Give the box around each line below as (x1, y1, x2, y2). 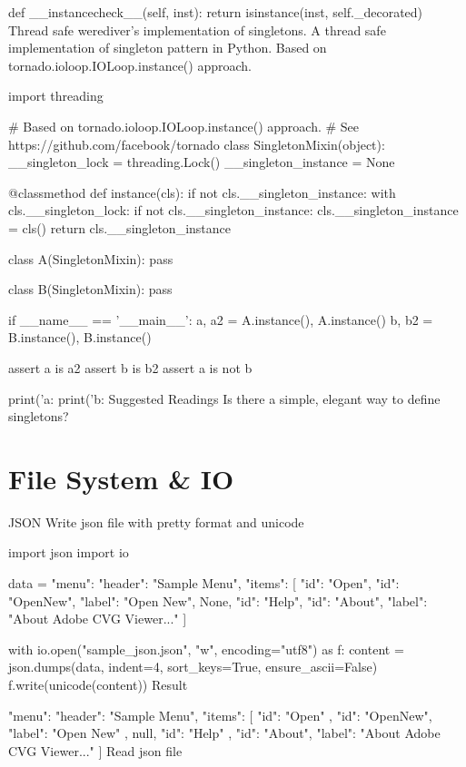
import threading (8, 86, 104, 105)
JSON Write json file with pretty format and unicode (8, 512, 304, 531)
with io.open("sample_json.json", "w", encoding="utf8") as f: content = (8, 639, 404, 658)
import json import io (8, 543, 129, 562)
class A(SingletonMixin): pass (8, 249, 174, 268)
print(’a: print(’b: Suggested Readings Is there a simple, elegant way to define (8, 388, 441, 408)
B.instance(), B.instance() (8, 328, 152, 347)
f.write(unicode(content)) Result (8, 674, 188, 693)
